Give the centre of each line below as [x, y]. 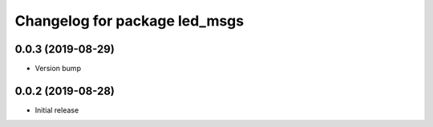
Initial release [57, 110]
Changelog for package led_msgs [129, 21]
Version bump [58, 69]
